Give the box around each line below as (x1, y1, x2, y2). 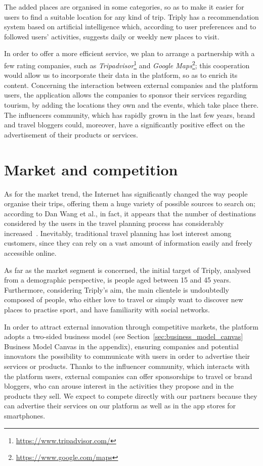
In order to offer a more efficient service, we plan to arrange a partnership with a (4, 48, 255, 59)
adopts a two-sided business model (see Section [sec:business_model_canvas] (4, 331, 243, 342)
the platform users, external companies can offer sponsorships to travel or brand (4, 370, 252, 381)
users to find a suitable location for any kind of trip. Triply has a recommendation (4, 11, 259, 22)
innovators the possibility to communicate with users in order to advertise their (4, 351, 250, 361)
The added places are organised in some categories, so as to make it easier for (4, 2, 244, 12)
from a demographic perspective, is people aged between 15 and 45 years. (4, 274, 231, 285)
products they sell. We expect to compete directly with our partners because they (4, 390, 257, 401)
